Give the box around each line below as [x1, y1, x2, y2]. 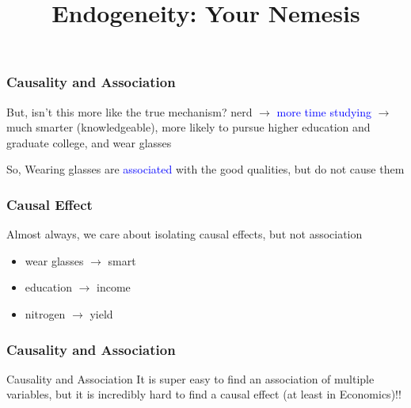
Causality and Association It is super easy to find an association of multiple [6, 370, 375, 387]
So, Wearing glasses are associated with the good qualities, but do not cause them [6, 161, 405, 177]
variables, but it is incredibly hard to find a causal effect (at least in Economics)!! [6, 386, 401, 402]
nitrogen [25, 306, 66, 322]
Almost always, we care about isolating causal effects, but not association [6, 226, 363, 242]
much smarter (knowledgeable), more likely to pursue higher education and [6, 119, 371, 135]
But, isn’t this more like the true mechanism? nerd [6, 103, 253, 120]
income [96, 279, 131, 296]
